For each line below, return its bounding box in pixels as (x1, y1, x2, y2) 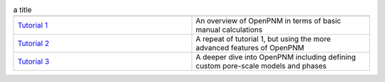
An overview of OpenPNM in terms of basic (195, 16, 342, 26)
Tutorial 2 (17, 39, 50, 49)
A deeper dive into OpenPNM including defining (195, 52, 356, 62)
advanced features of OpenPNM (195, 43, 304, 53)
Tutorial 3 (17, 57, 50, 66)
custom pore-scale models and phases (195, 61, 327, 71)
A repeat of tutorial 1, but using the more (195, 34, 332, 44)
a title (13, 5, 32, 15)
